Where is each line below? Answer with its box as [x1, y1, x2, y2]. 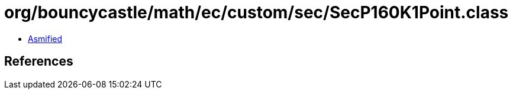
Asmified [28, 33, 63, 44]
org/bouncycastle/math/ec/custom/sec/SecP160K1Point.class [4, 2, 509, 22]
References [4, 54, 73, 69]
